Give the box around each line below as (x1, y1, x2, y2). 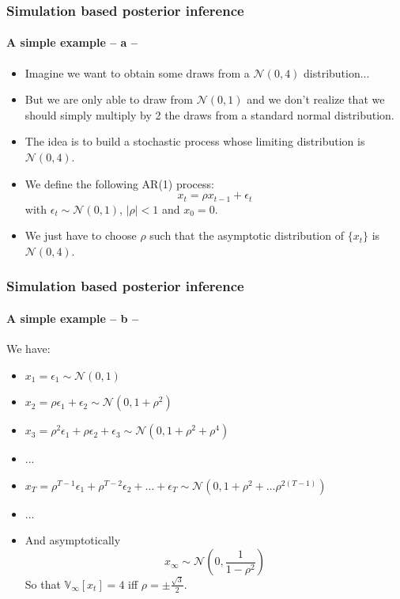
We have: (6, 340, 51, 357)
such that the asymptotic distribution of (149, 227, 344, 244)
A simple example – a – (6, 34, 138, 51)
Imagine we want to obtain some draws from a (25, 64, 250, 81)
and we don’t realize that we (247, 91, 385, 108)
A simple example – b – (6, 309, 138, 326)
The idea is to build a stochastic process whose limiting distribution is (25, 133, 365, 150)
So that (25, 575, 61, 592)
